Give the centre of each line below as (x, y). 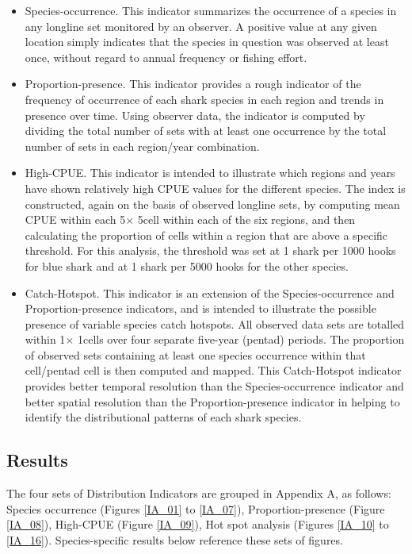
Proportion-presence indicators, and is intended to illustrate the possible (200, 308)
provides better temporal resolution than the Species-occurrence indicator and (214, 386)
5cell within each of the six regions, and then (246, 219)
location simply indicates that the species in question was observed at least (207, 42)
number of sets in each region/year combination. (142, 146)
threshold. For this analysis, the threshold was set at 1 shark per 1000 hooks (210, 250)
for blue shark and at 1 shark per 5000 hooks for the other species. (187, 265)
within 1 (45, 339)
